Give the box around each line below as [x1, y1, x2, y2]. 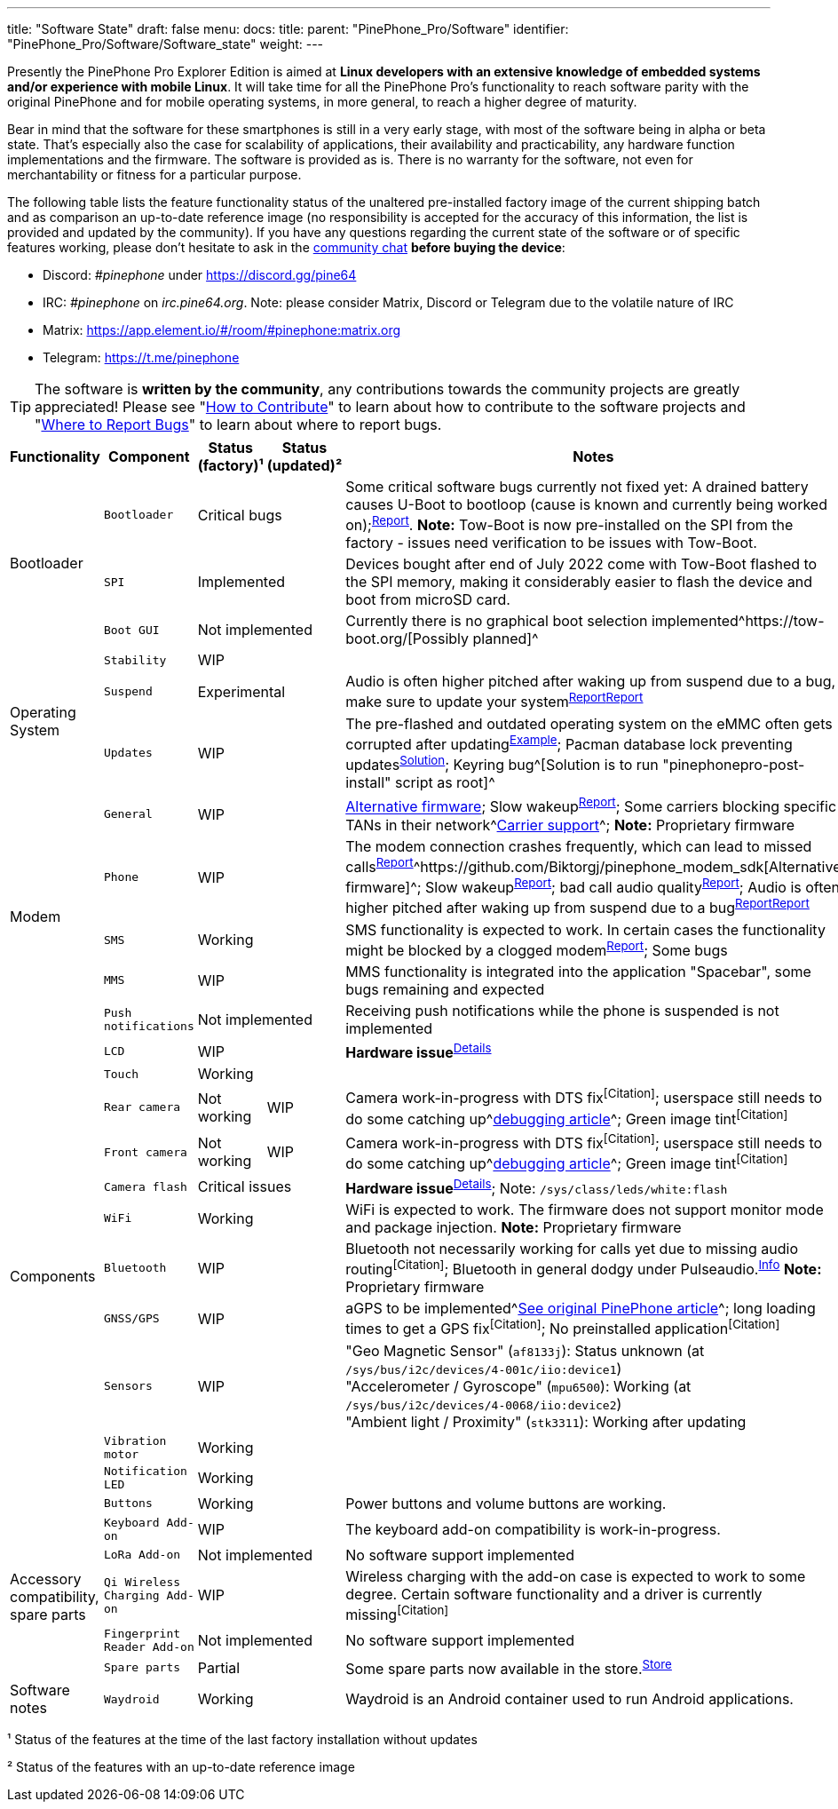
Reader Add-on [103, 1639, 194, 1654]
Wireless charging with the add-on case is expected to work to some [345, 1567, 806, 1585]
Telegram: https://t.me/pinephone [43, 350, 240, 365]
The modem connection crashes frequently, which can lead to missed [345, 837, 812, 855]
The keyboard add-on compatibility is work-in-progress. [345, 1519, 721, 1538]
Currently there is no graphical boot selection [345, 612, 648, 631]
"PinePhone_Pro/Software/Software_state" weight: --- [7, 36, 324, 52]
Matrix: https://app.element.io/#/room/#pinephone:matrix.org [43, 322, 401, 337]
